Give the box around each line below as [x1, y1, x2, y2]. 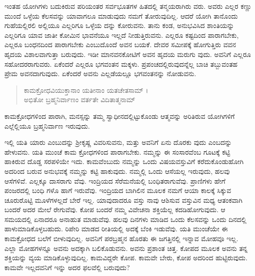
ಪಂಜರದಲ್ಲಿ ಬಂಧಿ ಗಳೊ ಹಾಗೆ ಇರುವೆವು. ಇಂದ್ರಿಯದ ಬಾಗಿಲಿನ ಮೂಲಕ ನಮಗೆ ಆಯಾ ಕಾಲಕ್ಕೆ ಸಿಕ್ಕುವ [4, 185, 231, 195]
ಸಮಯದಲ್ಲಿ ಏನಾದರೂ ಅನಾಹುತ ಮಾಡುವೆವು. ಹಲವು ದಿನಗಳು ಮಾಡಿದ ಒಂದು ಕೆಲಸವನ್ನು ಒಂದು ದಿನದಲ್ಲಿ [4, 214, 247, 224]
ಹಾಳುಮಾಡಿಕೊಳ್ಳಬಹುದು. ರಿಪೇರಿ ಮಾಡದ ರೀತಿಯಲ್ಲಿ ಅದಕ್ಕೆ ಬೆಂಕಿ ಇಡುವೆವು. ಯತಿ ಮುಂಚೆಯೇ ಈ [4, 223, 228, 234]
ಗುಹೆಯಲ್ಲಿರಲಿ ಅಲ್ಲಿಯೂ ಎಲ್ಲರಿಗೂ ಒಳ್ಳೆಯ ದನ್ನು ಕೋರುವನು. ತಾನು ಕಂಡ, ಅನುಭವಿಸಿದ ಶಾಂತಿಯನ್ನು [4, 20, 234, 30]
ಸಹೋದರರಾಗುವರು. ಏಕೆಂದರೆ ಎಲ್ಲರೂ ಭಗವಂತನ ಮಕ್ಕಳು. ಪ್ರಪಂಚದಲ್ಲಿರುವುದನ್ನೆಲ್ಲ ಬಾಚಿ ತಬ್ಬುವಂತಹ [4, 58, 238, 69]
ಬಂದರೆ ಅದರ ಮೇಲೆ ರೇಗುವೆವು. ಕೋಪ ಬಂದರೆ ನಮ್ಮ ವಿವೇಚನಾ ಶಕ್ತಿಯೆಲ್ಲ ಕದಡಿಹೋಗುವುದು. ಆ [4, 204, 226, 215]
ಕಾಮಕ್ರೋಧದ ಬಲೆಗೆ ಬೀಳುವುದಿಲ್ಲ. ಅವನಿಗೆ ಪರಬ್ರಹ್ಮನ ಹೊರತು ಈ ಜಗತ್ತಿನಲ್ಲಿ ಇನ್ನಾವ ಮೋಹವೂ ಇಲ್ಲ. [4, 233, 238, 244]
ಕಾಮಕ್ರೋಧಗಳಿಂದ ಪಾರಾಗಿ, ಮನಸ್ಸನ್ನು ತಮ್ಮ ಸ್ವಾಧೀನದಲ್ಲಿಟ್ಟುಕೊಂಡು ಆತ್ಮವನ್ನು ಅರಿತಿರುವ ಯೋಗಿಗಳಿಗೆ [4, 110, 235, 121]
